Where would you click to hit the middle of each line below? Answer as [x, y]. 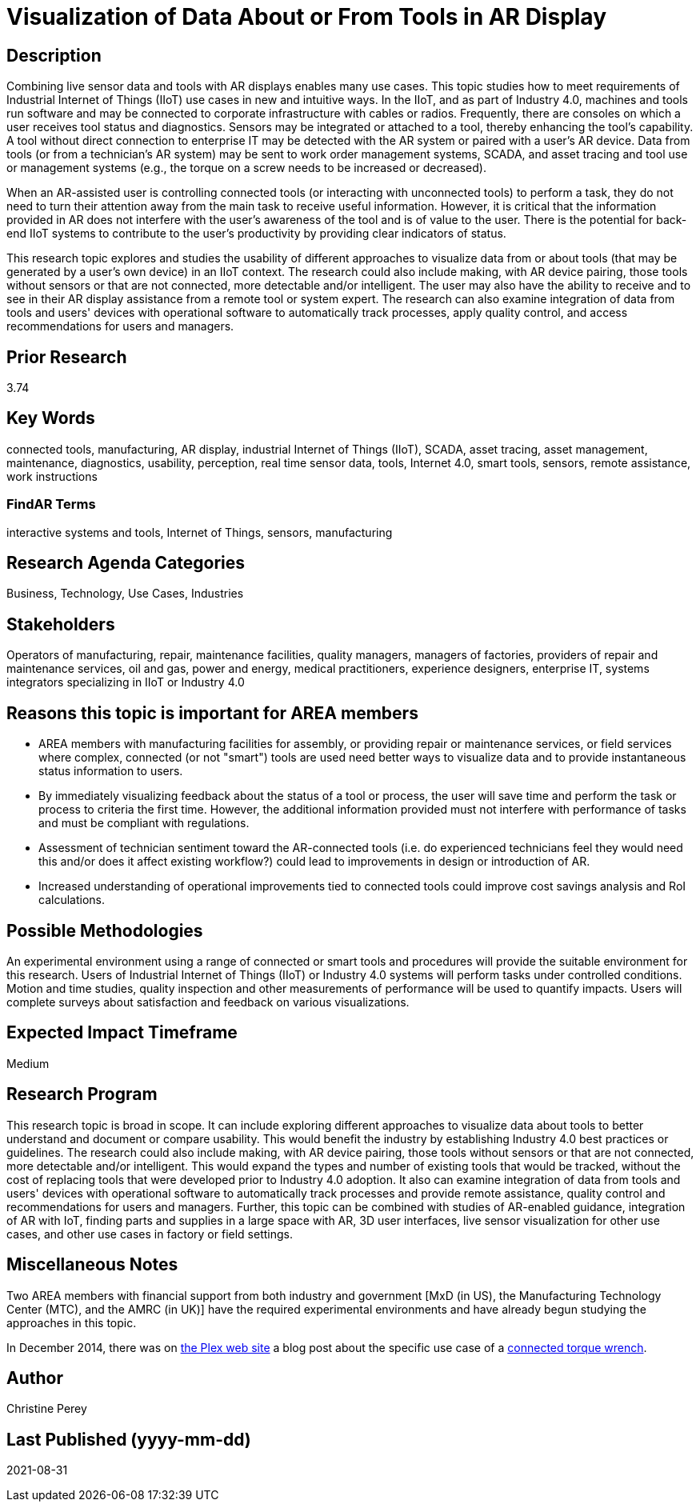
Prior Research [67, 357]
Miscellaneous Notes [92, 1265]
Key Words [51, 418]
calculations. [72, 900]
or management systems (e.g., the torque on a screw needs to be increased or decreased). [246, 168]
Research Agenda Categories [126, 563]
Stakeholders [61, 624]
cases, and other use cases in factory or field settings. [150, 1234]
